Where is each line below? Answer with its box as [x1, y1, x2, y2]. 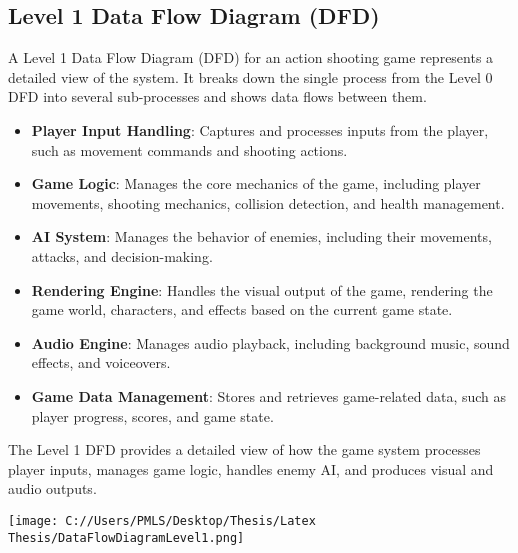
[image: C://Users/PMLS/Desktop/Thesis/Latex [8, 513, 316, 528]
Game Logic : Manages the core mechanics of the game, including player [31, 173, 481, 194]
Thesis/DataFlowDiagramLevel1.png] [8, 530, 245, 545]
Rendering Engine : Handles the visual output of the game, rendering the [31, 279, 493, 300]
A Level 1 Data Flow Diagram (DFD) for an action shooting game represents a [8, 47, 494, 68]
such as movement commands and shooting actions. [31, 139, 348, 160]
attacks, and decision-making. [31, 245, 213, 266]
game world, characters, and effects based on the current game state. [31, 299, 453, 320]
